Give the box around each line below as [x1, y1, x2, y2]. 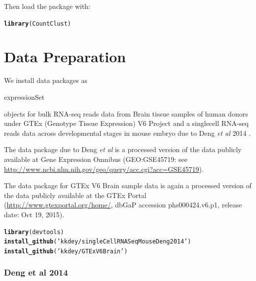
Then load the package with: [4, 1, 90, 11]
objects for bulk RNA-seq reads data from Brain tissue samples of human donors [4, 108, 248, 119]
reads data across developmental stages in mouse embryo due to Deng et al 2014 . [4, 127, 251, 138]
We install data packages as [4, 75, 87, 85]
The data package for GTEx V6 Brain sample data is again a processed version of [4, 180, 252, 191]
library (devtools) [4, 228, 64, 236]
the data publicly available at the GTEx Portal [4, 190, 146, 200]
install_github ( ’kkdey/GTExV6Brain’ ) [4, 247, 128, 255]
